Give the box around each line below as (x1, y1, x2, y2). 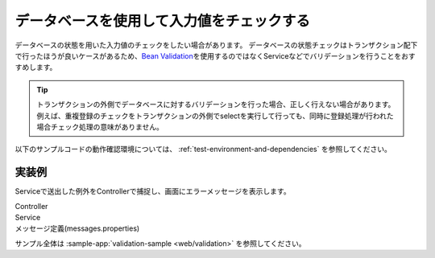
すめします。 (14, 63, 57, 72)
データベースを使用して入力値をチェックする (14, 12, 310, 30)
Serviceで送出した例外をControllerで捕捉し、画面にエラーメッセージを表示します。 (14, 186, 291, 196)
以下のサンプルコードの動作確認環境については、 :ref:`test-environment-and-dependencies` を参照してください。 (14, 145, 392, 154)
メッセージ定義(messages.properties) (14, 223, 140, 233)
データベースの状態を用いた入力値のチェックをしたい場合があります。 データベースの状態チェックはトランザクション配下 (14, 40, 418, 50)
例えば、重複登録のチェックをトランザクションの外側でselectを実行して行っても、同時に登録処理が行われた (36, 111, 394, 121)
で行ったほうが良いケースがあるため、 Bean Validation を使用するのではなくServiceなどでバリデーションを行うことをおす (14, 51, 416, 60)
